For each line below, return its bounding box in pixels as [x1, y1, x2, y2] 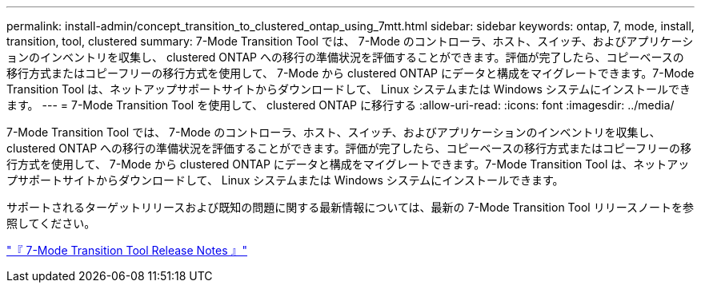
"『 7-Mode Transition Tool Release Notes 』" [6, 243, 247, 257]
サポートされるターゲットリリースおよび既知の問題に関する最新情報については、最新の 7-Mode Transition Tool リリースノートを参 [6, 200, 694, 214]
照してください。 [6, 216, 96, 230]
